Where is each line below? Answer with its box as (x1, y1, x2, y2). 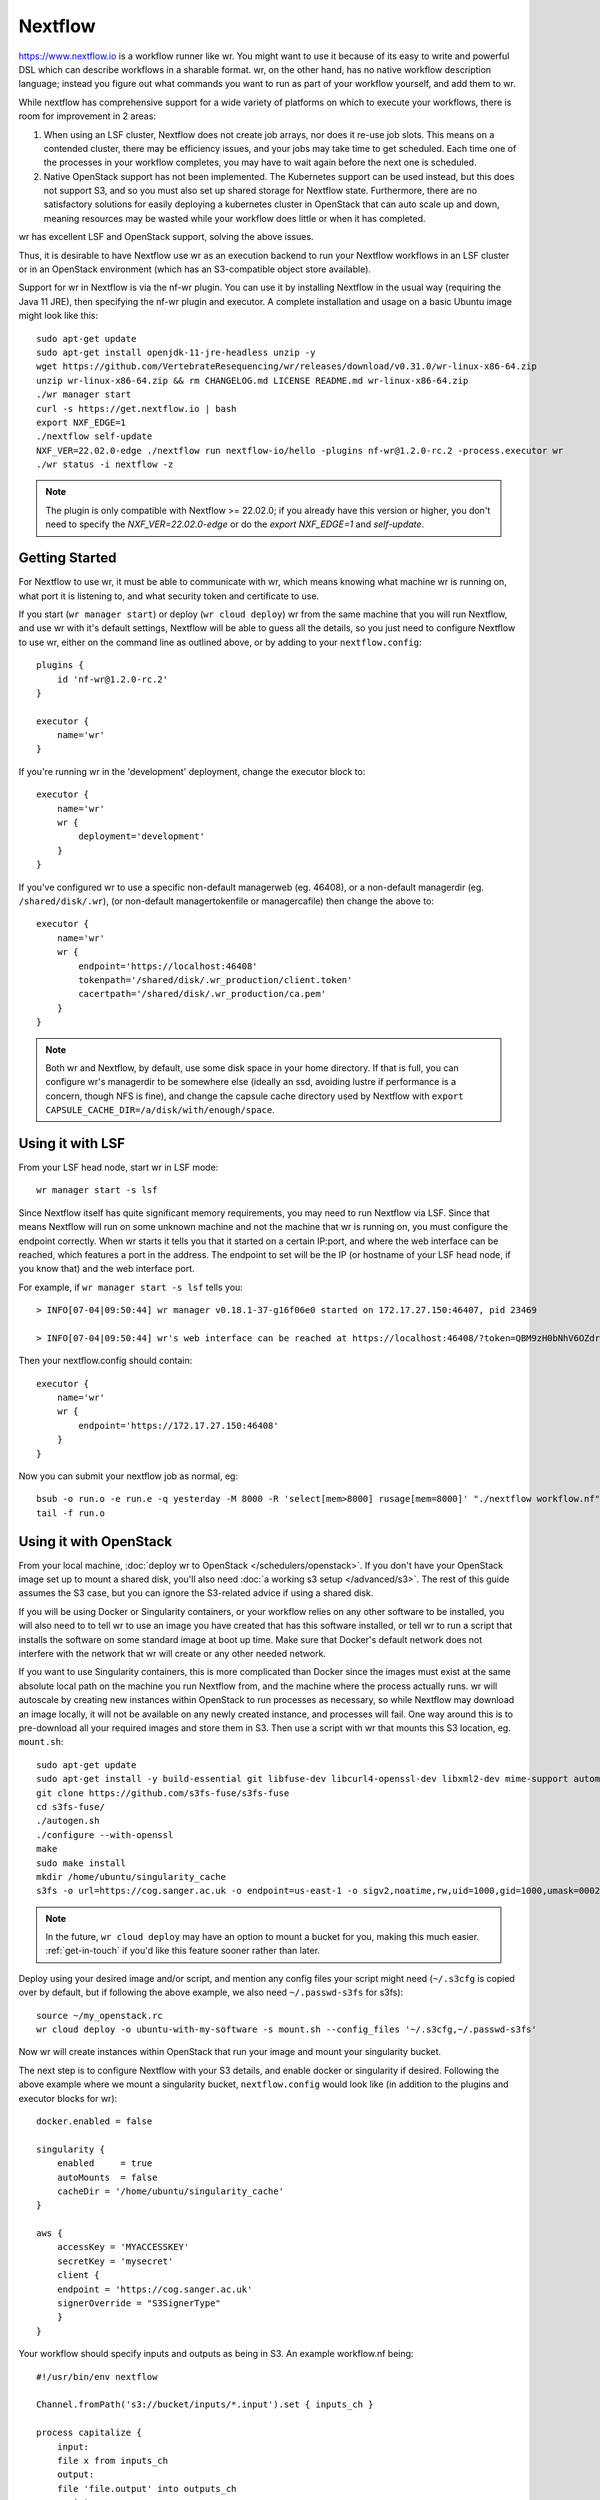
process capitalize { (36, 2427, 142, 2439)
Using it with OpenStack (18, 1533, 173, 1550)
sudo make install (36, 1857, 127, 1869)
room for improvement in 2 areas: (18, 110, 157, 122)
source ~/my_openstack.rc (36, 2010, 164, 2021)
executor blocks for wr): (18, 2092, 118, 2104)
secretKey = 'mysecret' (56, 2255, 174, 2267)
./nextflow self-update (36, 431, 153, 442)
